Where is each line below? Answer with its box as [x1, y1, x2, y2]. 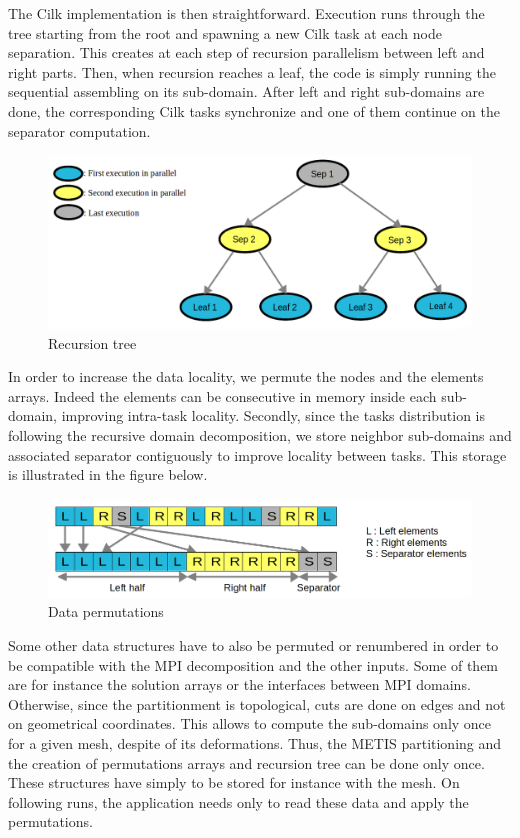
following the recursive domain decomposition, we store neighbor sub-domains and [8, 425, 512, 446]
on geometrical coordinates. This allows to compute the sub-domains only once [8, 713, 492, 734]
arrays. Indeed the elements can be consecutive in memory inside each [8, 385, 437, 406]
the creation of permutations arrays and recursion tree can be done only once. [8, 752, 485, 773]
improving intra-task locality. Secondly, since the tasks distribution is [61, 405, 486, 426]
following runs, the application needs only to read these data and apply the [8, 791, 469, 812]
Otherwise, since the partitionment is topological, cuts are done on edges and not [8, 693, 506, 714]
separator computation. [8, 120, 151, 141]
